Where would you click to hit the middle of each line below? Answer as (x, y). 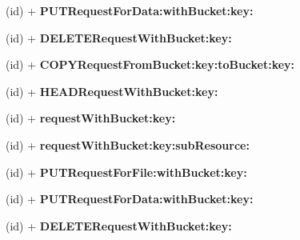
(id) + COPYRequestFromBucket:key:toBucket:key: (150, 64)
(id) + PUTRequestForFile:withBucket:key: (126, 172)
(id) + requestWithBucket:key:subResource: (128, 144)
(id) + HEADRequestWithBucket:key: (112, 91)
